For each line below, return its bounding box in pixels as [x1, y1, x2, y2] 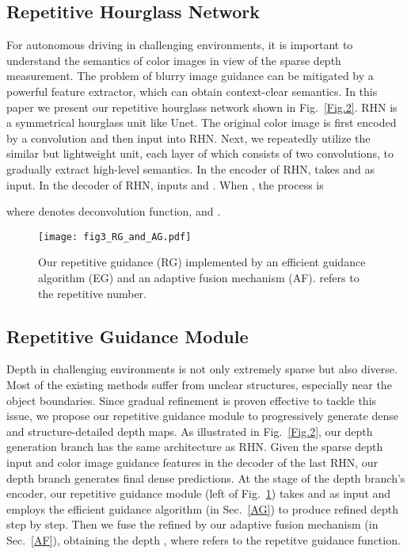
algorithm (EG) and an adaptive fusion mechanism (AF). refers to [38, 269, 360, 285]
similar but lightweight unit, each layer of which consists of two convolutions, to [6, 145, 394, 162]
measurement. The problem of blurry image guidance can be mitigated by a [6, 67, 374, 84]
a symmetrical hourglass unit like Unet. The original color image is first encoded [6, 114, 397, 131]
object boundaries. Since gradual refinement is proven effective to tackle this [6, 392, 377, 408]
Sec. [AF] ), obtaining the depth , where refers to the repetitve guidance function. [6, 531, 401, 548]
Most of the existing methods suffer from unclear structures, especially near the [6, 376, 392, 392]
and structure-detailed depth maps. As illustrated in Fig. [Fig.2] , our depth [6, 422, 373, 439]
